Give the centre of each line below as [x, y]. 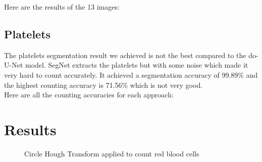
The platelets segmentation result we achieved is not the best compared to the [125, 55]
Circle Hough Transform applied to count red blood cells [112, 153]
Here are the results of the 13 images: [62, 7]
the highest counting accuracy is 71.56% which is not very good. [103, 85]
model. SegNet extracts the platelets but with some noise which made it [137, 65]
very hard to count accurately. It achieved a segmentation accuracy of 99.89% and [131, 74]
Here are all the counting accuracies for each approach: [89, 95]
